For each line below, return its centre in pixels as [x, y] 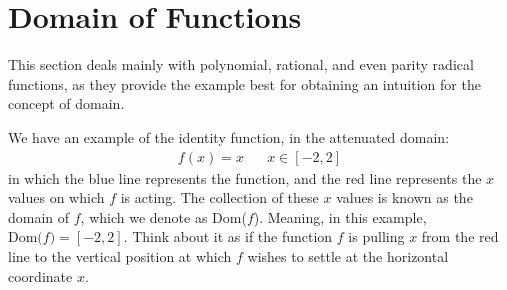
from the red [460, 236]
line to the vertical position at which [120, 255]
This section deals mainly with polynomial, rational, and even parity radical [241, 64]
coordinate [40, 275]
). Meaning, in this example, [340, 216]
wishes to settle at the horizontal [348, 255]
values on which [56, 197]
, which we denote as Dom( [163, 216]
